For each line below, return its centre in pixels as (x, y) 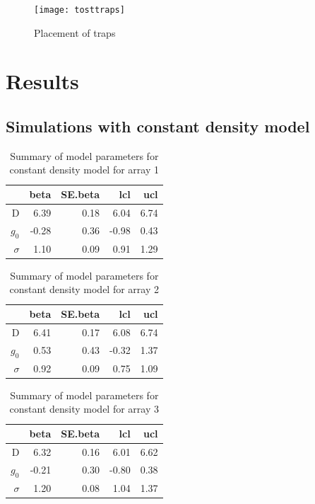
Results (42, 81)
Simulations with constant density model (158, 126)
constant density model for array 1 (84, 170)
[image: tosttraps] (79, 10)
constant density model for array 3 (84, 409)
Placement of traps (75, 32)
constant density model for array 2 (84, 289)
